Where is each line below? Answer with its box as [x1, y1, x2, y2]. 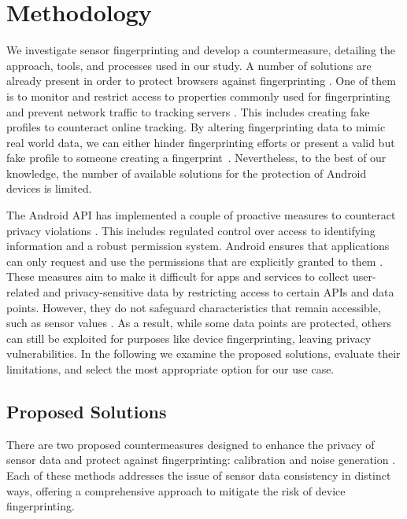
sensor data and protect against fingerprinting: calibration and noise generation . [6, 451, 396, 468]
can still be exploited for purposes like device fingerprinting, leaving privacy [6, 329, 372, 346]
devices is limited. [6, 180, 92, 197]
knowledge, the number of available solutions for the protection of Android [6, 164, 367, 181]
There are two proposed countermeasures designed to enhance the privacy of [6, 436, 375, 452]
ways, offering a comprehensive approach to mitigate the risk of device [6, 482, 346, 499]
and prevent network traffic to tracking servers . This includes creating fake [6, 103, 370, 120]
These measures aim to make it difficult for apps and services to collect [6, 268, 350, 285]
